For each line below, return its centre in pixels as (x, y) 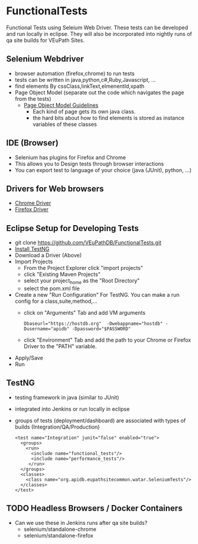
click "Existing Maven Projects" (62, 274)
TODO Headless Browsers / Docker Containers (95, 508)
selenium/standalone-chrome (60, 529)
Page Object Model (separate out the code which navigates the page (100, 92)
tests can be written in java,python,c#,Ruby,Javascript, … (85, 79)
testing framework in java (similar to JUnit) (67, 397)
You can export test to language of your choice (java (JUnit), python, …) (103, 170)
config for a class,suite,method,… (56, 301)
